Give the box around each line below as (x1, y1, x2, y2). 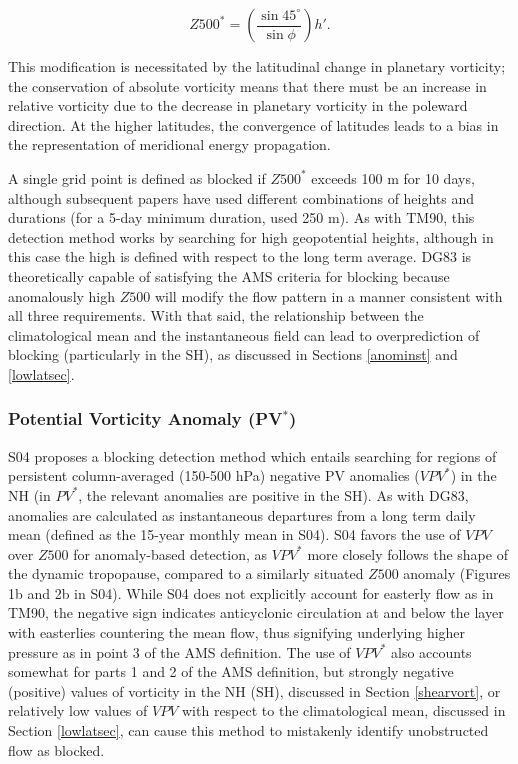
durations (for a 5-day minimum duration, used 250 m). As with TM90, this (8, 207, 475, 228)
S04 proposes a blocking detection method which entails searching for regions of (8, 445, 497, 466)
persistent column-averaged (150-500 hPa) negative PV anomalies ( (8, 465, 420, 486)
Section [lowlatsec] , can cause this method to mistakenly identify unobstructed (8, 720, 489, 741)
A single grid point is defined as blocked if (8, 167, 266, 188)
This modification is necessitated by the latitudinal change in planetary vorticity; (8, 56, 506, 76)
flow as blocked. (8, 739, 105, 760)
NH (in (8, 484, 51, 505)
